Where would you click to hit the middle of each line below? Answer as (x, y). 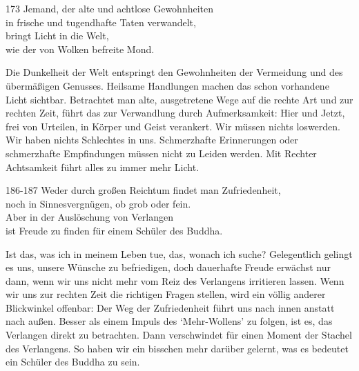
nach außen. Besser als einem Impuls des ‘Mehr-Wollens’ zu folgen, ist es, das (169, 321)
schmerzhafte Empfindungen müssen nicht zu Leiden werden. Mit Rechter (161, 153)
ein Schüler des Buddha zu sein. (73, 362)
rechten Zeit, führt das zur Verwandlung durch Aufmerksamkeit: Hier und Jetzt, (175, 113)
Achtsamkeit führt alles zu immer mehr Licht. (103, 167)
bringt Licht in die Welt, (57, 36)
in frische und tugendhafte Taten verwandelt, (101, 22)
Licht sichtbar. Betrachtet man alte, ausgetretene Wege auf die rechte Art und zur (179, 99)
